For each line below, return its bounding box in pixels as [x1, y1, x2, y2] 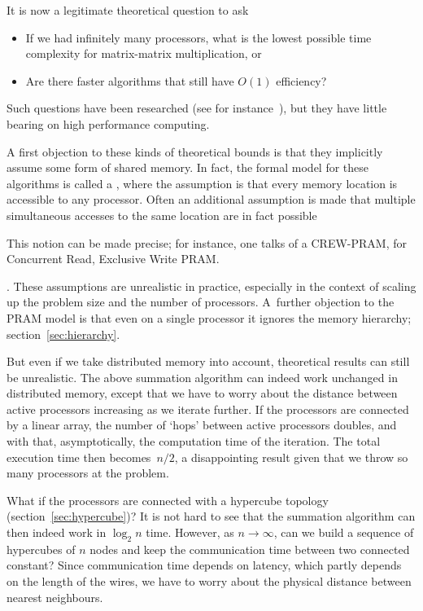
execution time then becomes [7, 448, 151, 465]
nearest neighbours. [7, 588, 103, 605]
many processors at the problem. [7, 464, 169, 481]
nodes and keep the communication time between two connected [89, 540, 410, 557]
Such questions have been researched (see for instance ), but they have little [7, 99, 387, 116]
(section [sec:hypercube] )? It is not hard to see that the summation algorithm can [7, 508, 416, 525]
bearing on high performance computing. [7, 115, 210, 132]
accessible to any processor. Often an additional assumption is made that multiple [7, 191, 416, 208]
